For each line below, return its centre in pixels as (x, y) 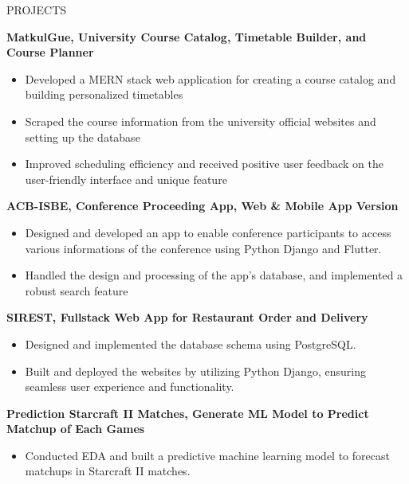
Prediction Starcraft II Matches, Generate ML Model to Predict (188, 413)
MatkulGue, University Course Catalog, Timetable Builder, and (187, 36)
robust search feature (77, 290)
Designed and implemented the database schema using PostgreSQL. (191, 343)
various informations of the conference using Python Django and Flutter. (203, 248)
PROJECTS (37, 10)
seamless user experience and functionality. (130, 386)
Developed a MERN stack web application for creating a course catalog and (210, 78)
